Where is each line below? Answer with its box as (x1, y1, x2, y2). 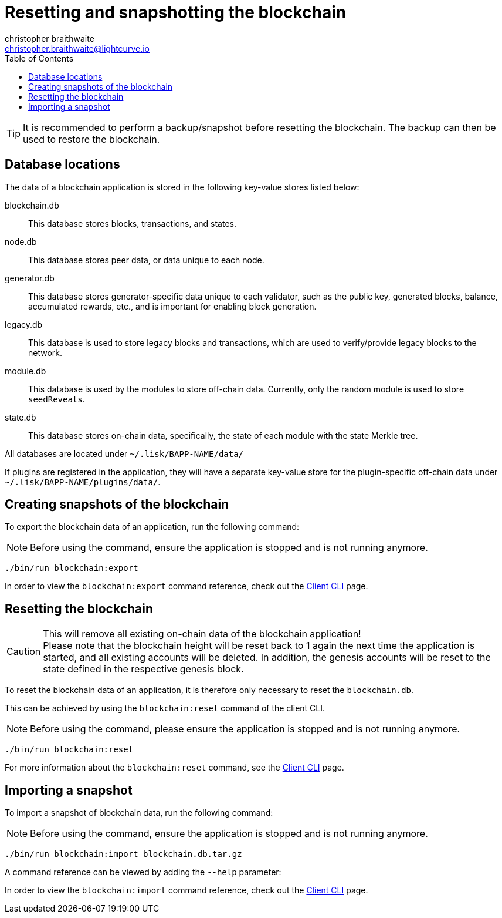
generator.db (5, 273, 55, 283)
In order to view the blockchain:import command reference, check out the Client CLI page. (5, 885, 368, 896)
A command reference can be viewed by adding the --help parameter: (5, 867, 281, 877)
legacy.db (5, 319, 43, 329)
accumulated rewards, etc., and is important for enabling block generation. (28, 301, 317, 311)
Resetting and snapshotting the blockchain (5, 2, 347, 22)
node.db (5, 236, 37, 247)
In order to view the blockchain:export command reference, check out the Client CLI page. (5, 581, 368, 591)
